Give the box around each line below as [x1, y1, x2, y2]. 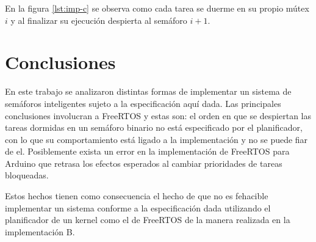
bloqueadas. [5, 169, 49, 182]
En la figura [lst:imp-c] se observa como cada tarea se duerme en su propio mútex [5, 2, 309, 14]
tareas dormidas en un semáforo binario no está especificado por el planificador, [5, 121, 303, 134]
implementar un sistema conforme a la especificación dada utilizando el [5, 201, 271, 214]
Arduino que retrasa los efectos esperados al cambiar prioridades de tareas [5, 156, 282, 169]
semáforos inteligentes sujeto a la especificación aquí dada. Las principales [5, 97, 281, 109]
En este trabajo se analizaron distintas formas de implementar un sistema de [5, 85, 292, 98]
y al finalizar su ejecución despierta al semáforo [10, 13, 187, 26]
